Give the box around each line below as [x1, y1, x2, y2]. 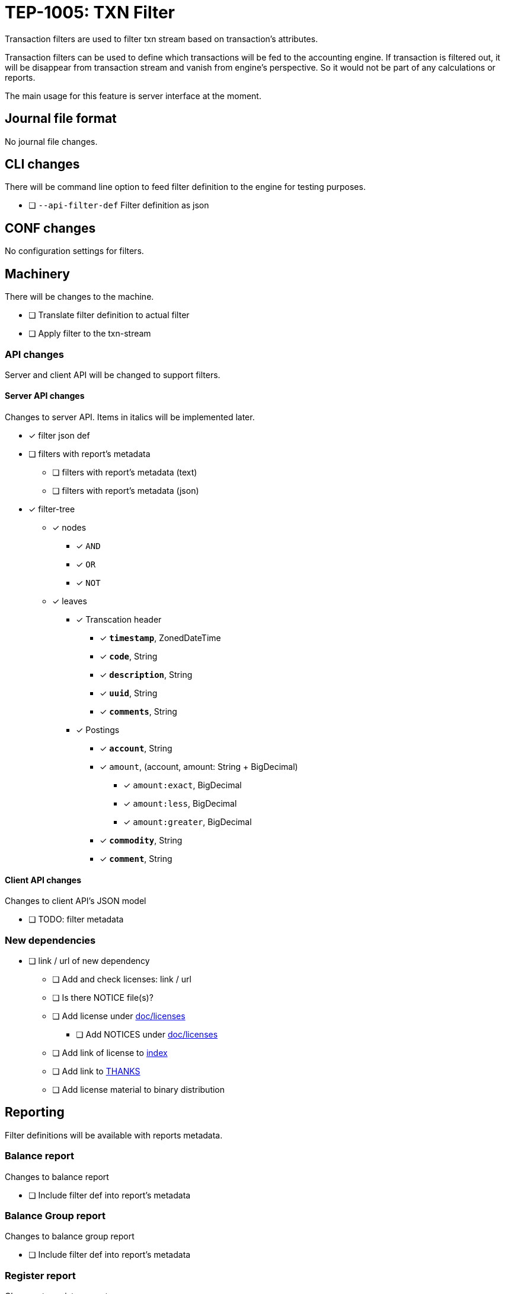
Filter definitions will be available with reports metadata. [5, 1130, 223, 1140]
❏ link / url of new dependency [28, 956, 150, 966]
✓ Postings [76, 725, 120, 735]
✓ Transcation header [76, 614, 162, 625]
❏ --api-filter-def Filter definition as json [28, 200, 209, 211]
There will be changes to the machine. [5, 291, 154, 302]
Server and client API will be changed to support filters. [5, 369, 220, 380]
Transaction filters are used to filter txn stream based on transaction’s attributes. [5, 33, 318, 44]
